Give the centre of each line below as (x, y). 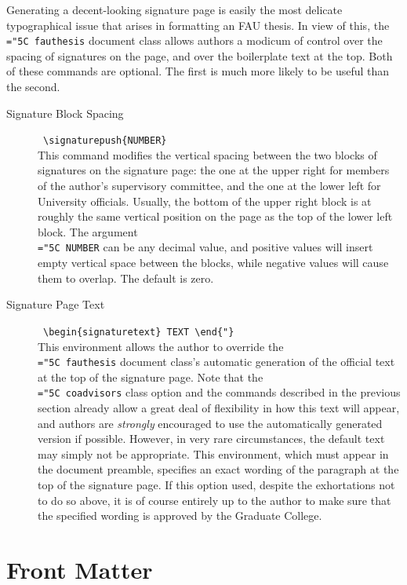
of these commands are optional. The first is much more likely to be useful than (198, 71)
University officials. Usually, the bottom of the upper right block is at (205, 201)
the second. (33, 87)
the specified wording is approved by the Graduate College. (180, 516)
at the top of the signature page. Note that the (151, 377)
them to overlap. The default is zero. (126, 278)
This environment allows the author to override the (161, 346)
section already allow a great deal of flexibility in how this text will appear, (219, 408)
